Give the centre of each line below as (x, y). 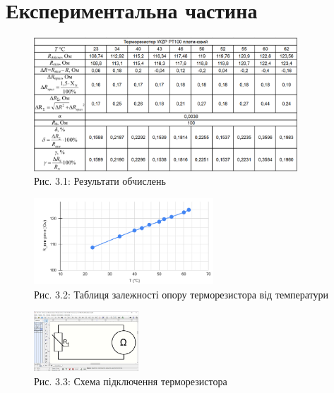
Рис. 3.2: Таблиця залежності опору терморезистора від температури (181, 294)
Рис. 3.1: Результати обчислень (100, 181)
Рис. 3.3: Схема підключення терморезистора (131, 381)
